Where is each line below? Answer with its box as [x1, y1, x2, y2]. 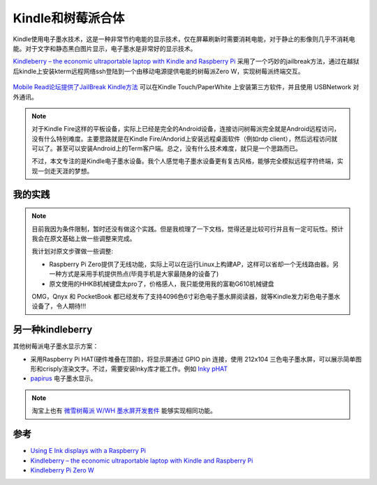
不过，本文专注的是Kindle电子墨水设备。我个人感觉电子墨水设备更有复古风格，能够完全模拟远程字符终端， [31, 157, 338, 165]
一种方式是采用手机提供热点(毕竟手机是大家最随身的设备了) [49, 270, 219, 278]
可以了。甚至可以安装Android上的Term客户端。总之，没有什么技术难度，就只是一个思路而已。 [31, 144, 302, 153]
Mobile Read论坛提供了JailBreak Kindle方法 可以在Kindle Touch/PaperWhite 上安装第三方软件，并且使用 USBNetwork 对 [13, 83, 360, 91]
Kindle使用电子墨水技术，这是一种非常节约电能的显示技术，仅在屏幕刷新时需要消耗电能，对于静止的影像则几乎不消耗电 [13, 35, 355, 43]
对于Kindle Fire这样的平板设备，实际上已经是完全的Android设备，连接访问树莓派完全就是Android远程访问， [31, 125, 340, 133]
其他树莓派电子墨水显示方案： [13, 342, 99, 351]
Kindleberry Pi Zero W [30, 465, 94, 474]
